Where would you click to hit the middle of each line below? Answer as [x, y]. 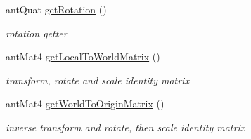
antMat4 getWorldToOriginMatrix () [85, 104]
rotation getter [37, 33]
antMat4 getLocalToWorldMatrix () [83, 57]
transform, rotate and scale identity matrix [97, 80]
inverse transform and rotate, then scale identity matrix [125, 127]
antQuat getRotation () [56, 9]
